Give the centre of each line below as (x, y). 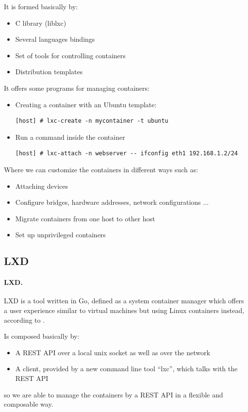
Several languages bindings (55, 39)
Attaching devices (41, 186)
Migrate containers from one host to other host (85, 218)
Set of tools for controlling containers (70, 55)
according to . (25, 320)
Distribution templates (49, 72)
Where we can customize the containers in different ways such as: (101, 169)
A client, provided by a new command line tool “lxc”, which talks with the (126, 369)
